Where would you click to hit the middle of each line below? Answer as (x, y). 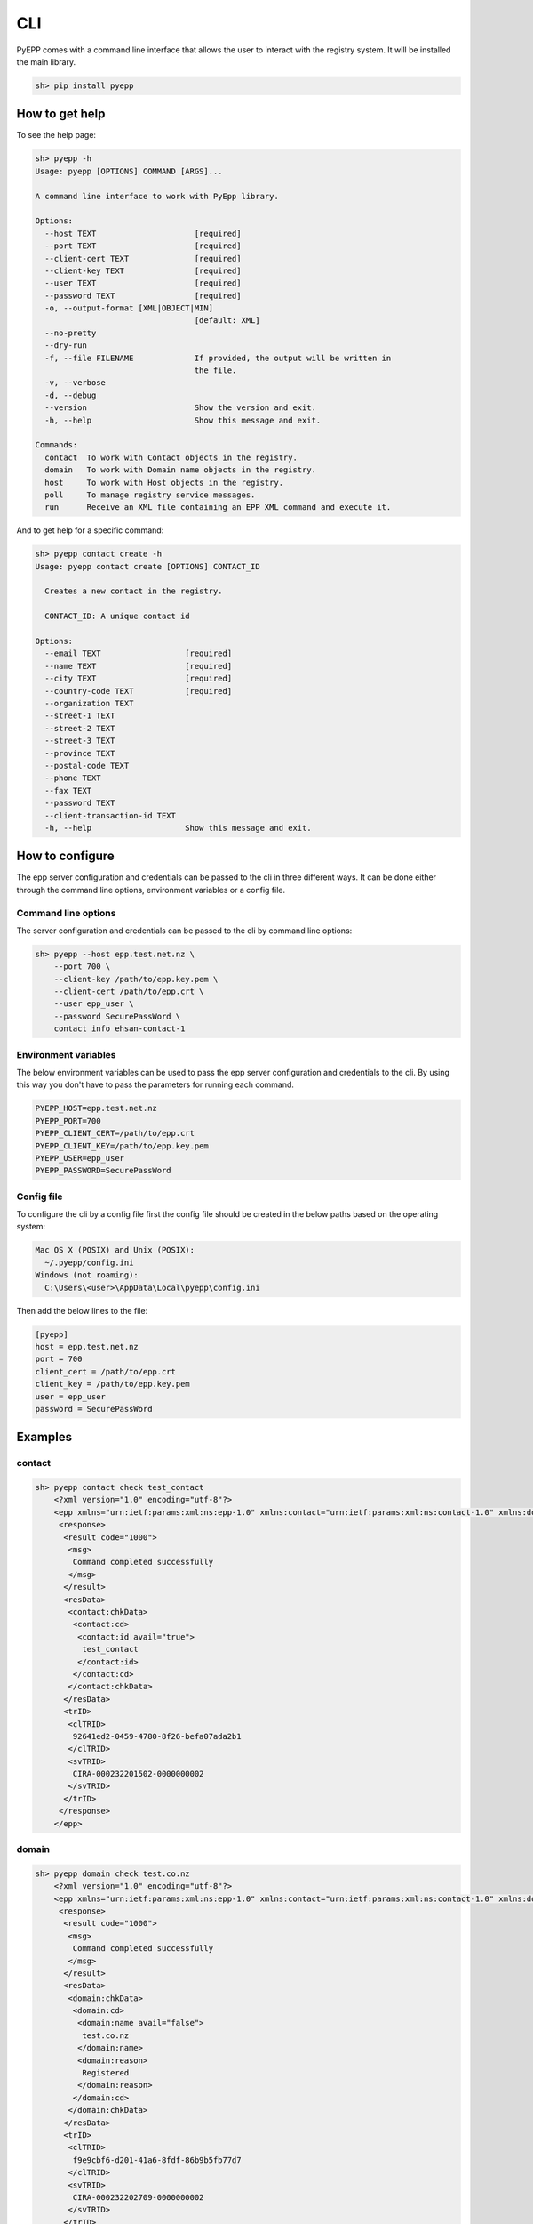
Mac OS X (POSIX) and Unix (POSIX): (115, 1250)
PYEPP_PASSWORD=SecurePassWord (103, 1171)
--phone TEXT (73, 778)
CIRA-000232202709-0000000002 (138, 2197)
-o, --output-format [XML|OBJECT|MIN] (129, 308)
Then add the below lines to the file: (82, 1310)
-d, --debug (71, 395)
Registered (105, 2073)
